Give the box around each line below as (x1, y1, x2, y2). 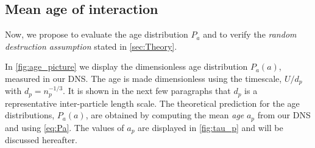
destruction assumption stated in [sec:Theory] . (5, 39, 177, 52)
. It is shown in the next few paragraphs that (63, 84, 231, 97)
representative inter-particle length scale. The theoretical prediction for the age (5, 96, 300, 109)
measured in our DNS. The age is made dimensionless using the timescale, (5, 72, 282, 84)
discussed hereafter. (5, 133, 77, 146)
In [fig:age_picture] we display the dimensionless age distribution (5, 60, 248, 73)
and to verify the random (203, 28, 297, 41)
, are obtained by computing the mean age (85, 109, 244, 121)
